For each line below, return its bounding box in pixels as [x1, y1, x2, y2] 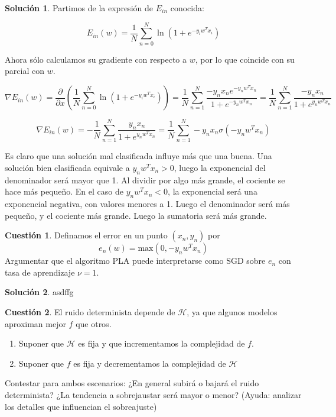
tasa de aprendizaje [5, 266, 75, 278]
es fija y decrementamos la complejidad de [73, 357, 226, 369]
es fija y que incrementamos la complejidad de [78, 337, 245, 350]
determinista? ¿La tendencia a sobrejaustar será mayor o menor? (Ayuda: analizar [5, 388, 302, 400]
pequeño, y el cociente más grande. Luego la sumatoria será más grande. [5, 209, 267, 221]
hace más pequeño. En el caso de [5, 185, 123, 198]
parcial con [5, 64, 44, 77]
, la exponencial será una [168, 185, 257, 198]
